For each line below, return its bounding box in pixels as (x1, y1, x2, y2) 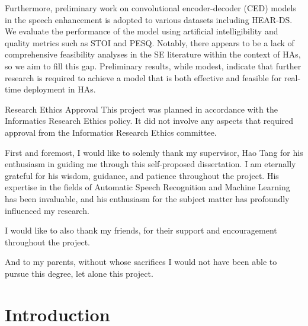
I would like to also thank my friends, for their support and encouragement (5, 224, 277, 236)
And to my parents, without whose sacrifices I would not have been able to (5, 255, 277, 268)
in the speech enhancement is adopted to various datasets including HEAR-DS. (5, 13, 293, 25)
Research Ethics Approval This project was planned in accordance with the (5, 103, 278, 115)
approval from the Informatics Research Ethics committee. (5, 126, 217, 138)
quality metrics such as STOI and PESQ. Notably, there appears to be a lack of (5, 36, 294, 49)
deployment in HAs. (23, 83, 96, 95)
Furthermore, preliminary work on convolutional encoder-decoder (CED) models (5, 2, 296, 14)
